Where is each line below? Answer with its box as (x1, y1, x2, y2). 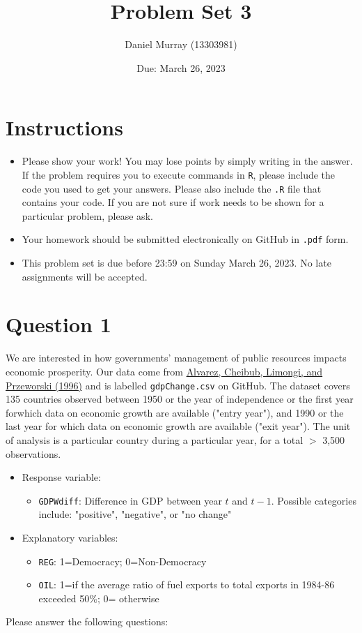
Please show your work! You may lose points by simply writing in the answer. (22, 154, 353, 168)
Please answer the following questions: (6, 614, 168, 629)
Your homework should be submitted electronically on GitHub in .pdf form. (22, 232, 349, 246)
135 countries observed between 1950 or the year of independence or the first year (6, 392, 354, 406)
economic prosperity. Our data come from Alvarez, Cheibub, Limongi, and (6, 364, 323, 378)
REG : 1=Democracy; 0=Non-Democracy (38, 553, 207, 568)
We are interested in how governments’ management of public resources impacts (6, 350, 347, 365)
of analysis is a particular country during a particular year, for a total (6, 432, 304, 447)
